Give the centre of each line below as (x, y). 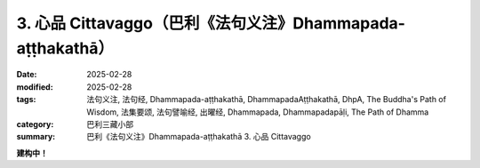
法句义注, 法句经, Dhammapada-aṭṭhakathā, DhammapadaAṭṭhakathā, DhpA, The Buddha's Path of (266, 100)
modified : (35, 87)
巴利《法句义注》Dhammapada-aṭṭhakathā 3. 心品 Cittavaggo (199, 137)
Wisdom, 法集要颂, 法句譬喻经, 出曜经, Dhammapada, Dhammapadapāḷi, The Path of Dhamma (258, 112)
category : (35, 124)
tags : (26, 100)
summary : (36, 137)
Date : (27, 75)
